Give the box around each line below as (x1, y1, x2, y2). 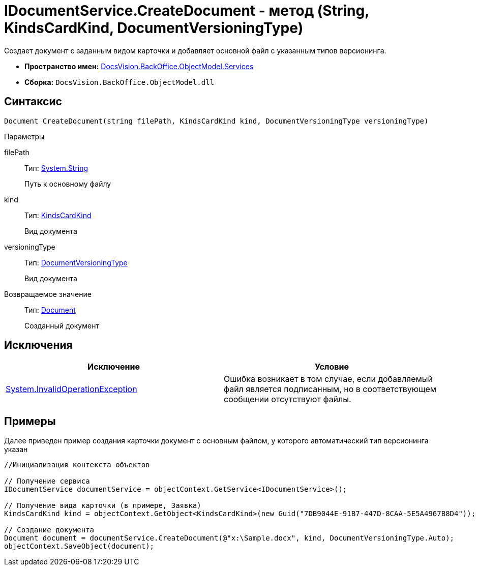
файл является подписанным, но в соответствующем (224, 384, 437, 395)
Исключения (4, 339, 73, 352)
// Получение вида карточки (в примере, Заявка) (4, 501, 201, 510)
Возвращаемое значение (4, 289, 92, 298)
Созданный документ (24, 321, 99, 330)
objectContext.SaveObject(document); (4, 542, 155, 551)
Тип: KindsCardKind (24, 211, 92, 220)
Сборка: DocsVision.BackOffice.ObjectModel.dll (24, 77, 215, 86)
